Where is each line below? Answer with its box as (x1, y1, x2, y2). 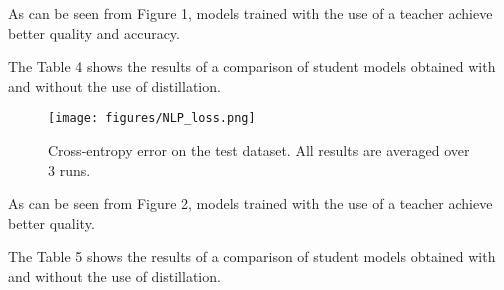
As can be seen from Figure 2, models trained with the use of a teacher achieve (8, 193, 493, 214)
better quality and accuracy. (8, 22, 180, 43)
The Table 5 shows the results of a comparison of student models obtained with (8, 246, 496, 267)
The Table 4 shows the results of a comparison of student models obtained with (8, 56, 496, 77)
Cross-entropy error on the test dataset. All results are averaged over (48, 140, 470, 161)
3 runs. (48, 159, 91, 180)
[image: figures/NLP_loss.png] (48, 111, 256, 126)
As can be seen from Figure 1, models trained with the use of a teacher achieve (8, 3, 493, 23)
